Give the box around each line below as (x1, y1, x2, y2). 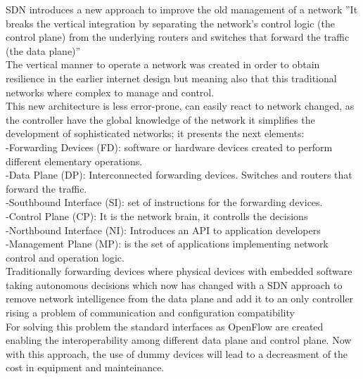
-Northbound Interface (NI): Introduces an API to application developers (6, 222, 321, 237)
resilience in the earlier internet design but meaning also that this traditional (6, 70, 337, 85)
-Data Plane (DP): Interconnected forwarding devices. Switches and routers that (6, 167, 352, 182)
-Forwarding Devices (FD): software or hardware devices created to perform (6, 139, 333, 154)
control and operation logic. (6, 250, 125, 264)
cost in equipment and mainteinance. (6, 360, 165, 375)
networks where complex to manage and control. (6, 84, 215, 99)
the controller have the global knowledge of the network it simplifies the (6, 112, 315, 127)
